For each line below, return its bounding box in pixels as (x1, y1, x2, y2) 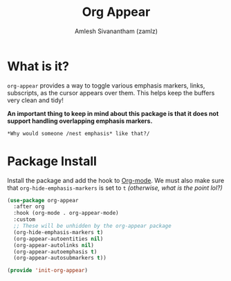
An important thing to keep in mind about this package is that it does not (7, 109, 219, 117)
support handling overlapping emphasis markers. (7, 117, 153, 125)
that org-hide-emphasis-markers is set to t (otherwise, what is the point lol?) (7, 184, 223, 192)
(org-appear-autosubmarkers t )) (13, 255, 107, 262)
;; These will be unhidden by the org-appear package (13, 222, 172, 229)
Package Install (7, 153, 97, 169)
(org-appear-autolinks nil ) (13, 242, 95, 249)
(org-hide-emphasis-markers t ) (13, 229, 104, 235)
